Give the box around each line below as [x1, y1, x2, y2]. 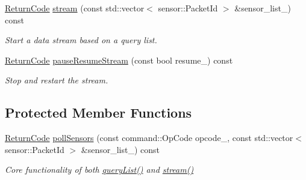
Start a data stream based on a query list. [5, 34, 157, 46]
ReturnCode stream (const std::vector [5, 2, 145, 14]
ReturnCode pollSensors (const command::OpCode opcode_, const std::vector [5, 131, 293, 144]
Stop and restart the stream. [5, 74, 108, 86]
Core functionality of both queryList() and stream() [5, 163, 194, 176]
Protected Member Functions [5, 103, 192, 122]
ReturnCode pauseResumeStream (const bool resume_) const [5, 53, 233, 66]
